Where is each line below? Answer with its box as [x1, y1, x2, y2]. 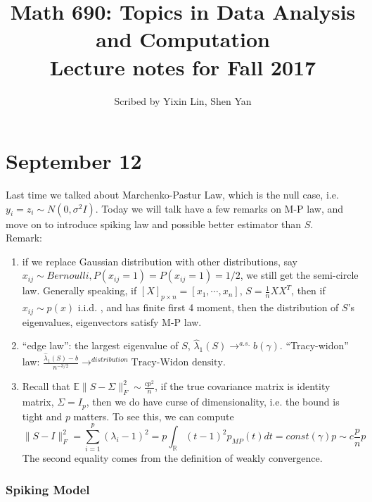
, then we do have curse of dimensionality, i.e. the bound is [86, 394, 340, 409]
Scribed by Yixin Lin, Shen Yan [114, 93, 252, 108]
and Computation [96, 25, 270, 54]
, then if [291, 283, 326, 298]
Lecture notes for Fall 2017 [49, 52, 316, 81]
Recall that [22, 379, 70, 394]
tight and [22, 408, 63, 423]
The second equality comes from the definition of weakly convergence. [22, 451, 323, 465]
